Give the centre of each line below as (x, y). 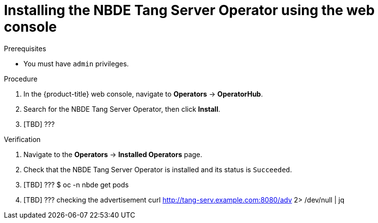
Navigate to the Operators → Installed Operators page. (113, 154)
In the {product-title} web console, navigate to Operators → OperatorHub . (143, 94)
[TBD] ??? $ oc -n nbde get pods (76, 184)
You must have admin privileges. (76, 63)
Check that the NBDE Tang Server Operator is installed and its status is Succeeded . (158, 169)
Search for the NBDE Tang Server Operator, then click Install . (122, 109)
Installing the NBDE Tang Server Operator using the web (189, 10)
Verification (22, 139)
